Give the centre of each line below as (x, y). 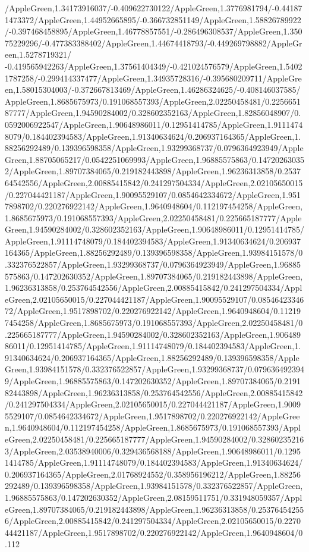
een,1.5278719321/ (38, 54)
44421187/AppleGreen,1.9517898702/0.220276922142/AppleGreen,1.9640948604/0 (154, 532)
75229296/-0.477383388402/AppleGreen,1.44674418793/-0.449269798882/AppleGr (154, 43)
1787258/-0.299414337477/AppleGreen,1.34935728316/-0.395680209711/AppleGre (153, 78)
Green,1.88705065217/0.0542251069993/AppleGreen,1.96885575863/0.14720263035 (154, 159)
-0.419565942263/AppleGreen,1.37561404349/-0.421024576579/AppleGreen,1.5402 (154, 66)
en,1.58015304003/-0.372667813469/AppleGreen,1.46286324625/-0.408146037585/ (153, 90)
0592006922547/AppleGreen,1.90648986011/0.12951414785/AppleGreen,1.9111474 (154, 124)
